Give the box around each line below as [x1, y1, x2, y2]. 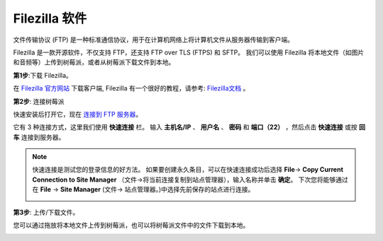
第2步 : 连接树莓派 [13, 97, 65, 105]
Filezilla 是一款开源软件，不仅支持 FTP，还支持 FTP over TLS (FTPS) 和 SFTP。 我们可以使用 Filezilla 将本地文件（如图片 [13, 48, 365, 57]
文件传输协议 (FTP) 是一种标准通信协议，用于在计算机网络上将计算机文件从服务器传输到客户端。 [13, 35, 294, 44]
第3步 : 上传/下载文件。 [13, 208, 79, 216]
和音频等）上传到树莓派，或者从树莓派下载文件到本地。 [13, 58, 175, 66]
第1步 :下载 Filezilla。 [13, 71, 72, 79]
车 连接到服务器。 [13, 133, 65, 141]
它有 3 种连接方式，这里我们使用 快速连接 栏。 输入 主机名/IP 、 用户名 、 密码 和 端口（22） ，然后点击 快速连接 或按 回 [13, 123, 365, 131]
